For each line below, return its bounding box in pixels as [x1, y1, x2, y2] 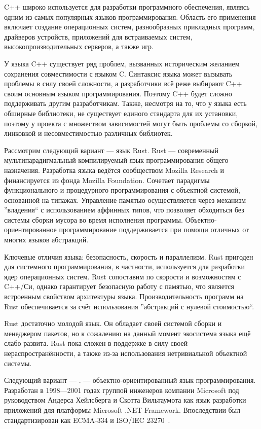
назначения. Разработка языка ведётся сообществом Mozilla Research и [4, 164, 224, 175]
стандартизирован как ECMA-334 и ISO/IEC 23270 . [4, 414, 170, 425]
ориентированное [4, 224, 57, 235]
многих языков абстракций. [4, 234, 89, 245]
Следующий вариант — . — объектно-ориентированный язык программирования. [4, 375, 256, 385]
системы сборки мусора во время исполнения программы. [4, 214, 183, 225]
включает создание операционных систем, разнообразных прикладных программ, [4, 21, 255, 32]
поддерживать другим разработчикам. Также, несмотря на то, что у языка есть [4, 98, 247, 109]
